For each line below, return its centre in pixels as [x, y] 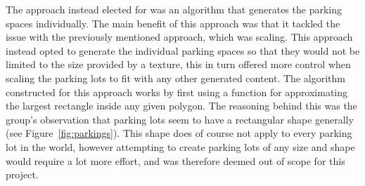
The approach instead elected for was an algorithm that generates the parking [174, 9]
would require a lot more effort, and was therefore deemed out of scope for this [175, 160]
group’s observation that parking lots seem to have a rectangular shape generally [180, 119]
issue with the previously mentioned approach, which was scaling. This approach [179, 37]
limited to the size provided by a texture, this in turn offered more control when [178, 64]
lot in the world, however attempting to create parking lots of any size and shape [180, 146]
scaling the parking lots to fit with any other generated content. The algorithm [175, 78]
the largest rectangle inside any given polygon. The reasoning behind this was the [181, 106]
